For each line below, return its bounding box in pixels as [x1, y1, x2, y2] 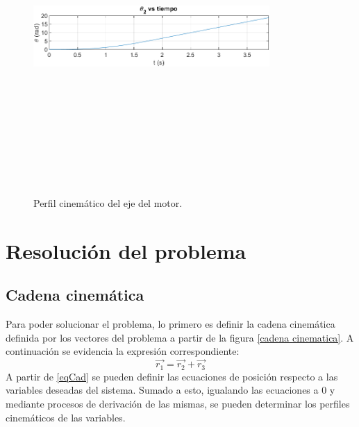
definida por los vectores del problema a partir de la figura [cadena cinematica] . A [6, 330, 354, 344]
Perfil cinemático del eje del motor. [33, 196, 183, 210]
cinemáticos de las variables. [6, 410, 126, 424]
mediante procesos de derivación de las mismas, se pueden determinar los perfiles [6, 396, 350, 410]
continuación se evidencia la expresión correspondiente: [6, 344, 240, 358]
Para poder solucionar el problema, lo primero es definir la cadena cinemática [6, 317, 335, 331]
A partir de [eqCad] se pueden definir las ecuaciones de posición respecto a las [6, 369, 338, 383]
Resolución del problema [6, 236, 247, 265]
